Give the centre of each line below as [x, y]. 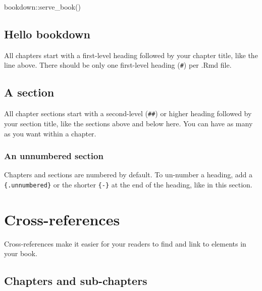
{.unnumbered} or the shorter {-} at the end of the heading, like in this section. [128, 184]
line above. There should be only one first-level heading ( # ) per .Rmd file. [118, 65]
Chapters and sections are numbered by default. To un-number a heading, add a [128, 175]
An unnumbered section [54, 156]
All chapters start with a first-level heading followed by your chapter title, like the [131, 55]
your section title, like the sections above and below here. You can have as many [128, 123]
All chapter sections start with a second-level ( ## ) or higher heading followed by [128, 113]
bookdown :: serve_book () [42, 7]
